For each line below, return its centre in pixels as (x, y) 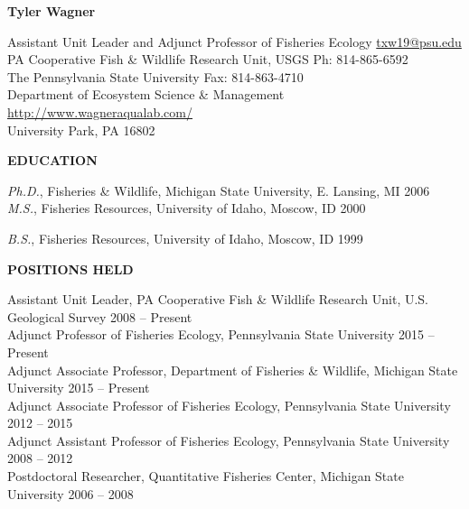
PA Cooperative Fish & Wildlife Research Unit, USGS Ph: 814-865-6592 (208, 59)
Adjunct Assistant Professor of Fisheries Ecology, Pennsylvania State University (229, 440)
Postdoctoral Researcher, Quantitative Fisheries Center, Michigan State (206, 476)
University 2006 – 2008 (70, 493)
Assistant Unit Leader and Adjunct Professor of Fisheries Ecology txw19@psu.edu (234, 41)
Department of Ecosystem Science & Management (146, 94)
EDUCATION (52, 160)
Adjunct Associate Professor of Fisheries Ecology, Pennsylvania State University (229, 405)
